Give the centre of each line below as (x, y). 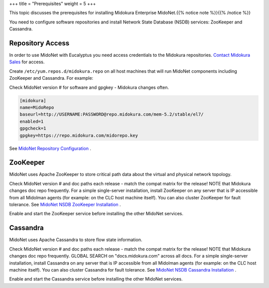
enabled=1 (32, 121)
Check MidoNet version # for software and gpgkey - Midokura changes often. (89, 87)
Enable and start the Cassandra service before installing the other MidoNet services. (96, 279)
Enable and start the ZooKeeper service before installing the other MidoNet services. (96, 214)
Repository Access (39, 43)
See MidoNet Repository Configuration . (50, 148)
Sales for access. (27, 62)
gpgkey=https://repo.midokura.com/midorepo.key (79, 135)
